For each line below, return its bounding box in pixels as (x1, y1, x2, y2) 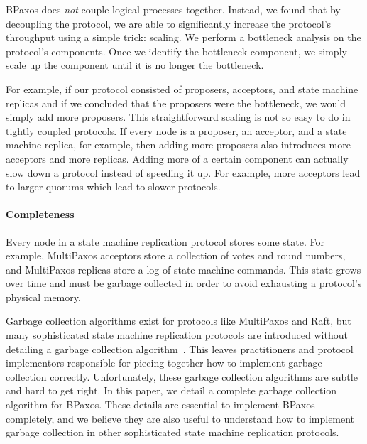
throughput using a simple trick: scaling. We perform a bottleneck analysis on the (6, 30, 361, 45)
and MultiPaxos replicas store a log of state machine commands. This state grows (6, 261, 361, 276)
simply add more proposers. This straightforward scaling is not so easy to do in (6, 109, 351, 124)
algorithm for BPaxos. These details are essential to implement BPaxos (6, 397, 315, 412)
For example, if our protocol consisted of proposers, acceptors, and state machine (6, 81, 358, 96)
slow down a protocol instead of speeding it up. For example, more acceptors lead (6, 165, 361, 180)
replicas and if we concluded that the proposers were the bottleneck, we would (6, 95, 346, 110)
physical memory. (6, 289, 81, 304)
